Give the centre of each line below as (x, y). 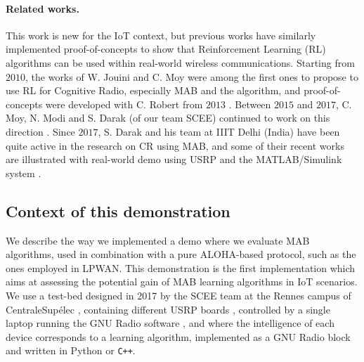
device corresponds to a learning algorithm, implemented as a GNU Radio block (178, 336)
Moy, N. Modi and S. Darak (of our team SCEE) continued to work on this (168, 118)
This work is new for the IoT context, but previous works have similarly (161, 35)
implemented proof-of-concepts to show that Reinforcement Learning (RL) (166, 49)
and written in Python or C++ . (71, 350)
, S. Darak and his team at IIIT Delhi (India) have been (219, 131)
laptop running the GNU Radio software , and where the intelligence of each (170, 323)
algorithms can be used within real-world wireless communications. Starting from (180, 62)
